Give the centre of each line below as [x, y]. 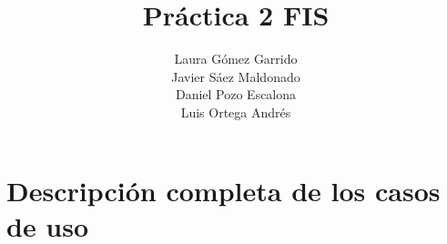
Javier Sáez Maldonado [236, 76]
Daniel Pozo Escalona [236, 94]
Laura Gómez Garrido [236, 59]
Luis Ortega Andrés [236, 112]
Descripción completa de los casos [223, 190]
